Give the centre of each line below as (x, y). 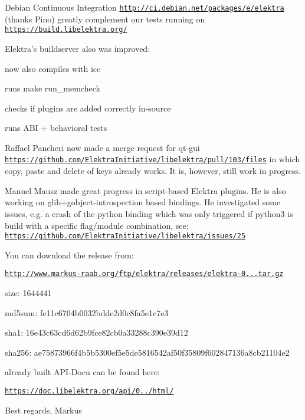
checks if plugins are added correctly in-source (88, 108)
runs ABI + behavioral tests (56, 128)
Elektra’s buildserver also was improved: (78, 48)
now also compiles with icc (53, 68)
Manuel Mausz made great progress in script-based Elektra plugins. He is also (145, 190)
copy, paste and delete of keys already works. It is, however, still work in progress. (153, 171)
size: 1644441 (28, 293)
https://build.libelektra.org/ (66, 30)
